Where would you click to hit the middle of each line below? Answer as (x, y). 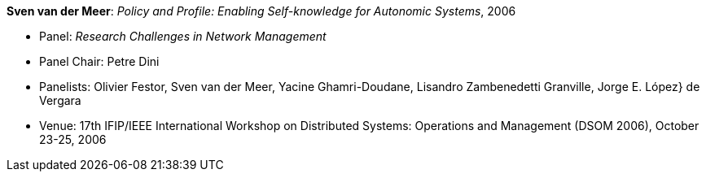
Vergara (60, 100)
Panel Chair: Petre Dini (99, 61)
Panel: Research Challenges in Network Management (183, 36)
